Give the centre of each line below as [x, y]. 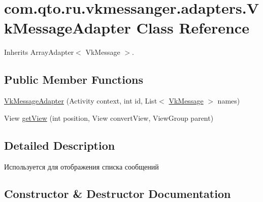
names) [229, 101]
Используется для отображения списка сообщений [81, 166]
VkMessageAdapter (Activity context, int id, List [81, 101]
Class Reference [193, 28]
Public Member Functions [74, 79]
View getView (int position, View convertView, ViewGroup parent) [109, 117]
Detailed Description [60, 145]
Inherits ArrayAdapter [39, 52]
